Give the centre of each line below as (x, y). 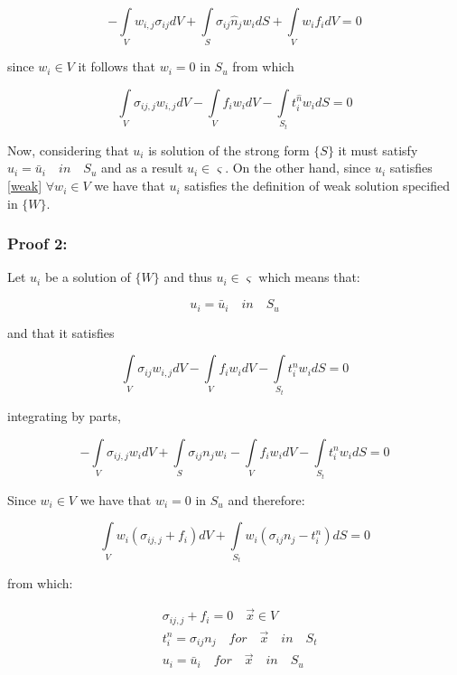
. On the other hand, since (298, 168)
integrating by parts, (64, 416)
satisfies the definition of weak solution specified (317, 186)
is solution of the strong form (229, 150)
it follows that (117, 66)
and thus (188, 277)
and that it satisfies (61, 332)
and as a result (142, 168)
